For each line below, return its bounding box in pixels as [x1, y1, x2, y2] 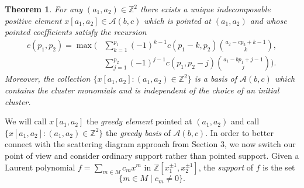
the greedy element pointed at [86, 115, 192, 127]
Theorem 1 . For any [5, 3, 82, 15]
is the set [262, 161, 295, 173]
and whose [250, 14, 287, 26]
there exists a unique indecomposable [140, 3, 271, 15]
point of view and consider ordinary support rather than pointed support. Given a [5, 149, 299, 161]
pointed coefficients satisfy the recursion [5, 26, 147, 38]
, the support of [198, 161, 253, 173]
